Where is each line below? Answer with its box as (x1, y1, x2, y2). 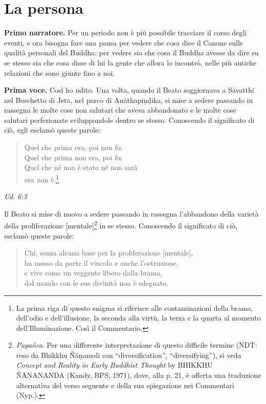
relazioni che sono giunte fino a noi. (4, 67, 115, 78)
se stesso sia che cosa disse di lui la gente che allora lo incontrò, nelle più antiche (4, 57, 256, 68)
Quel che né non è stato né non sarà (24, 162, 138, 173)
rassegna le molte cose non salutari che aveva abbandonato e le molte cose (4, 104, 236, 115)
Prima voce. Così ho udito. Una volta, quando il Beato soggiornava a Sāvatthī (4, 84, 254, 95)
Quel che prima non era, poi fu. (24, 152, 123, 162)
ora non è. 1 (24, 172, 59, 184)
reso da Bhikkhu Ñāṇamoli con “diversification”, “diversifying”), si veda (16, 349, 241, 360)
